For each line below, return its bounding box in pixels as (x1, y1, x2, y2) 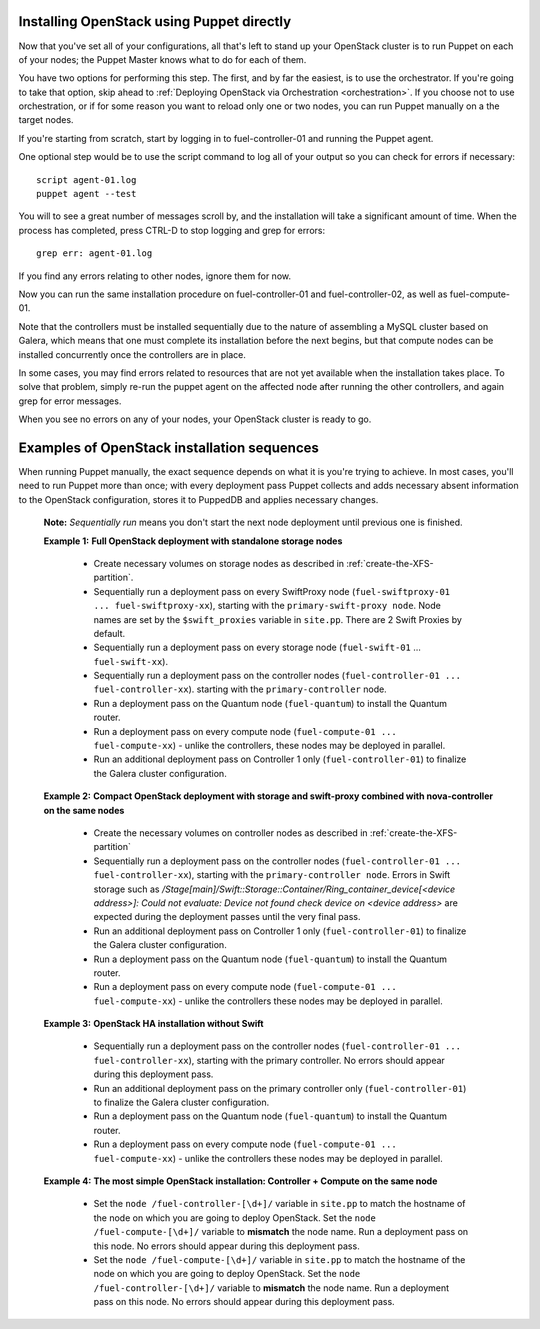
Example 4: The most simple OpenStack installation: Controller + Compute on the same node (43, 1175, 438, 1187)
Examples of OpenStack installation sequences (18, 439, 320, 456)
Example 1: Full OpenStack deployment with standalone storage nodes (43, 535, 343, 547)
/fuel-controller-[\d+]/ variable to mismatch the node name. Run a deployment (93, 1281, 450, 1294)
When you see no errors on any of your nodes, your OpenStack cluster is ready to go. (18, 413, 372, 425)
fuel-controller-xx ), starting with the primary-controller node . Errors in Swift (93, 869, 451, 881)
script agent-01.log (36, 174, 137, 185)
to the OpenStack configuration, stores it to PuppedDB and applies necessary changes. (18, 493, 379, 505)
